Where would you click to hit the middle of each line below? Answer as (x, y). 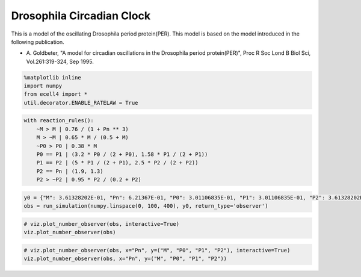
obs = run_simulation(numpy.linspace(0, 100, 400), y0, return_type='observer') (146, 206)
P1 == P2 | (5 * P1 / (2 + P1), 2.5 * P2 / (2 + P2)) (117, 163)
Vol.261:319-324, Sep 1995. (60, 61)
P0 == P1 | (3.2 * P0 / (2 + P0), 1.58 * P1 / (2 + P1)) (122, 154)
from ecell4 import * (56, 94)
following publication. (38, 42)
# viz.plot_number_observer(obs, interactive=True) (102, 224)
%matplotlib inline (52, 77)
